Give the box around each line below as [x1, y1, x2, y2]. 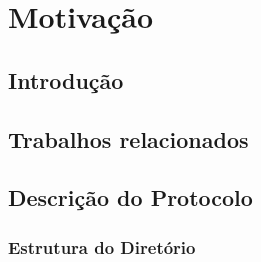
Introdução [8, 64, 124, 95]
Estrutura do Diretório [8, 234, 196, 259]
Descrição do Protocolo [8, 182, 253, 213]
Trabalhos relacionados [8, 123, 249, 154]
